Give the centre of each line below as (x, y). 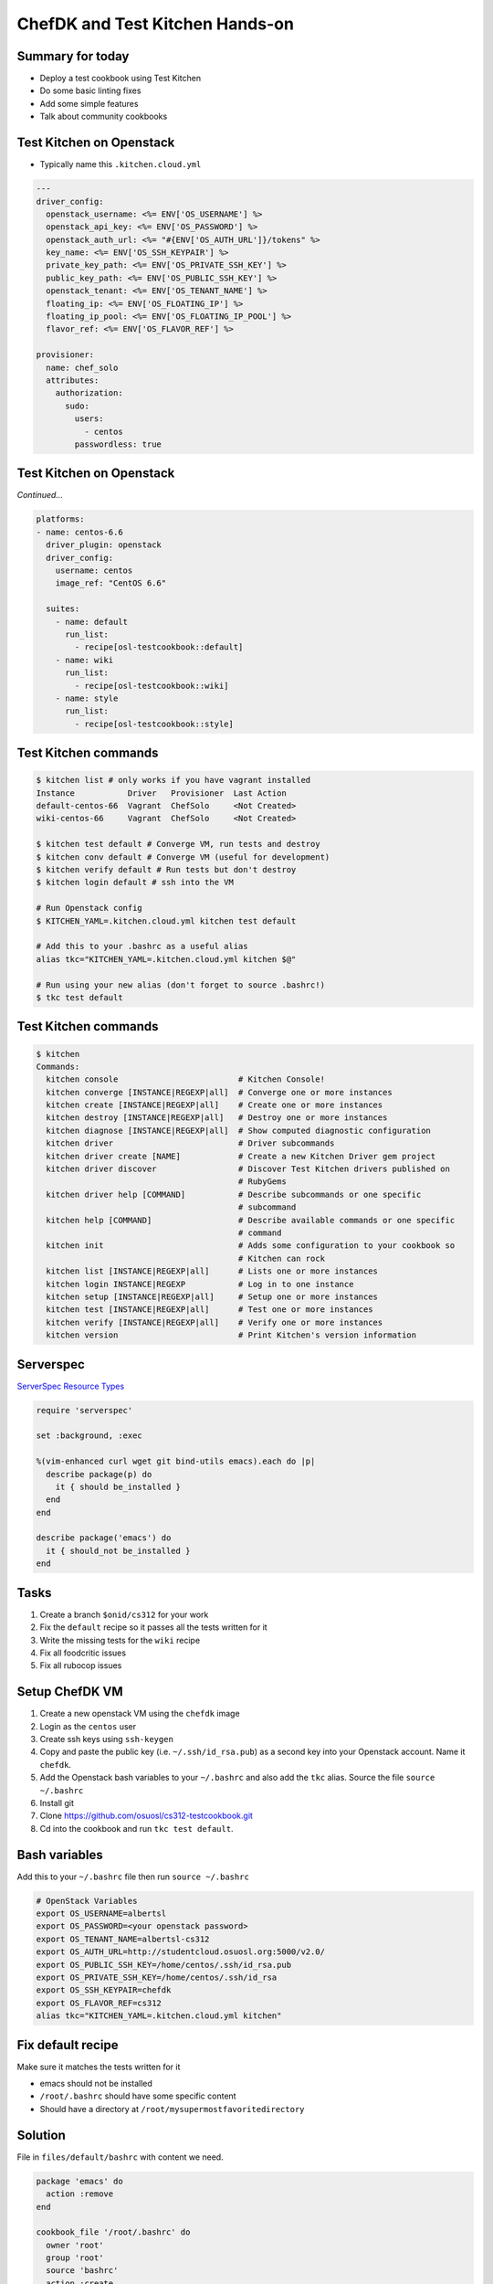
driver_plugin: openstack (104, 545)
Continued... (40, 495)
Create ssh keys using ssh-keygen (106, 1739)
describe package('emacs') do (104, 1538)
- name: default (91, 622)
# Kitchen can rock (282, 1258)
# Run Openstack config (89, 908)
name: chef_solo (82, 367)
